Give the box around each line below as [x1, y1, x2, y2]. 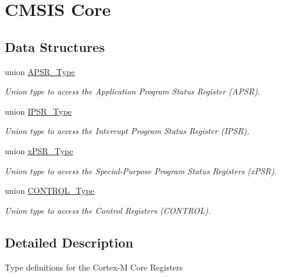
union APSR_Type [5, 65, 75, 77]
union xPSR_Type [5, 144, 73, 157]
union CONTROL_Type [5, 184, 95, 197]
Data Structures [5, 37, 105, 56]
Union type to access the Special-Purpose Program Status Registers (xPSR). [5, 164, 277, 177]
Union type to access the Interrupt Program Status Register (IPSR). [5, 125, 250, 137]
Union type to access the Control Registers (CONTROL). [5, 204, 211, 216]
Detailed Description [5, 233, 134, 251]
